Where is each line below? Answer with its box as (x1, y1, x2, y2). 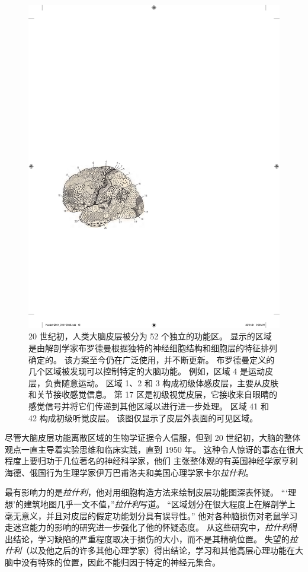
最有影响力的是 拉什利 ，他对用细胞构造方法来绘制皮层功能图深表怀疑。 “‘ (5, 486, 288, 498)
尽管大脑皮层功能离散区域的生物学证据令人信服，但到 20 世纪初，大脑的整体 (5, 431, 301, 444)
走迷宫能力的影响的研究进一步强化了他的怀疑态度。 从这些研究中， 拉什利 (5, 521, 290, 533)
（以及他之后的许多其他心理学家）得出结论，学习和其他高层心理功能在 (21, 544, 295, 557)
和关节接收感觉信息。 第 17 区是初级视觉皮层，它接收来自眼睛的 (28, 388, 277, 401)
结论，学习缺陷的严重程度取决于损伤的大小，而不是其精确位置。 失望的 (12, 532, 290, 545)
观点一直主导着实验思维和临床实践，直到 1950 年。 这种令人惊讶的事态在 (5, 443, 287, 455)
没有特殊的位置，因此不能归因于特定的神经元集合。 (21, 556, 220, 568)
